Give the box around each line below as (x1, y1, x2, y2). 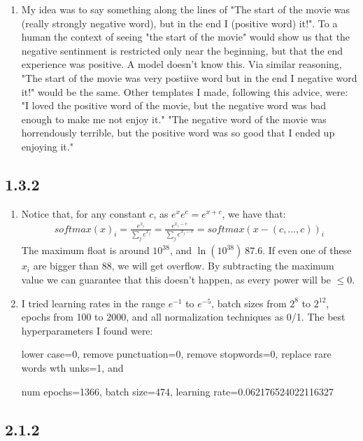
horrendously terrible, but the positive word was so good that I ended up (21, 125, 335, 140)
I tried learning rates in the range (21, 295, 165, 310)
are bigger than (33, 258, 99, 273)
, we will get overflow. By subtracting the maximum (111, 258, 334, 273)
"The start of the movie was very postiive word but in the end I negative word (21, 70, 357, 85)
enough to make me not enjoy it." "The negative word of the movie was (21, 111, 327, 126)
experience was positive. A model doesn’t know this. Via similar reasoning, (21, 57, 342, 71)
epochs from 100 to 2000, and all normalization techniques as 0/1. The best (21, 309, 346, 324)
